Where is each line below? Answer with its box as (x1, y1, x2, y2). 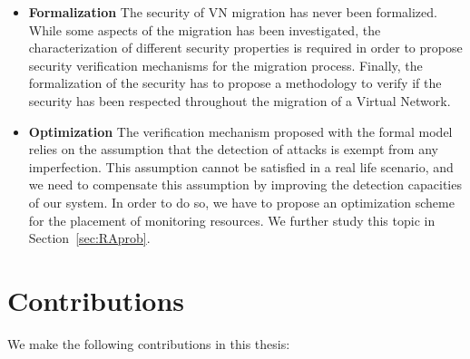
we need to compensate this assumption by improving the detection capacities (28, 175, 462, 194)
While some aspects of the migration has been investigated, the (28, 20, 381, 39)
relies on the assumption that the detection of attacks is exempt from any (28, 140, 438, 159)
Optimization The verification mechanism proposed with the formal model (28, 121, 453, 141)
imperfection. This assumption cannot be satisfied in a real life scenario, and (28, 157, 454, 176)
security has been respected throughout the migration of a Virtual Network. (28, 91, 451, 110)
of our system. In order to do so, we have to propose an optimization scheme (28, 192, 455, 211)
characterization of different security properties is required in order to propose (28, 38, 463, 57)
